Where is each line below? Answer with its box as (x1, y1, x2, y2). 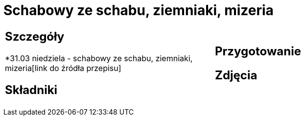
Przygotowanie (215, 44, 301, 58)
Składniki (5, 82, 58, 97)
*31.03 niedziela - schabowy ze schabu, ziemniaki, (5, 53, 193, 63)
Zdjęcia (215, 68, 258, 82)
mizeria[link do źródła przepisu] (5, 63, 121, 73)
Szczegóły (5, 29, 65, 44)
